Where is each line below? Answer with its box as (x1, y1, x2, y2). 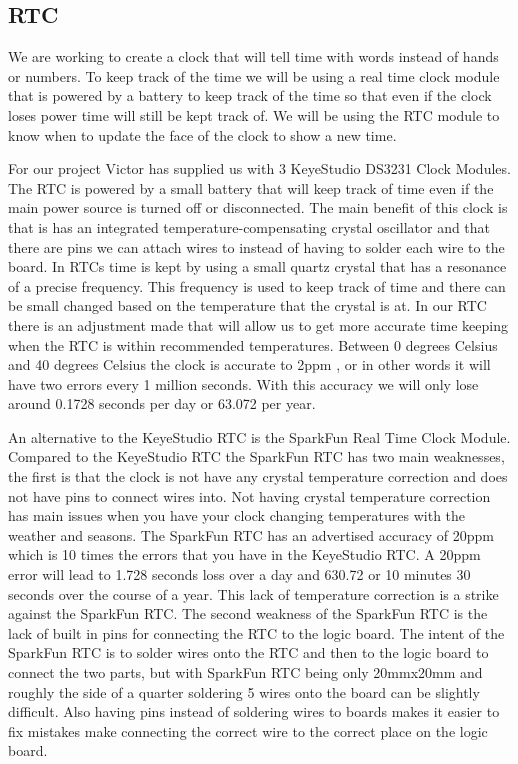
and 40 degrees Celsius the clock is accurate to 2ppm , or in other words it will (8, 354, 491, 375)
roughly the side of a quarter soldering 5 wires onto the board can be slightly (8, 681, 480, 702)
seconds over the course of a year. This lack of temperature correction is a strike (8, 583, 499, 604)
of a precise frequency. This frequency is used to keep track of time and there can (8, 275, 506, 296)
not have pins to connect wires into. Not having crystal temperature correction (8, 485, 491, 506)
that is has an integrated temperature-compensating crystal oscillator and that (8, 216, 491, 237)
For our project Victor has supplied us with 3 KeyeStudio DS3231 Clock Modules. (8, 158, 511, 179)
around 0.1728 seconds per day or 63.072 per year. (8, 393, 316, 414)
